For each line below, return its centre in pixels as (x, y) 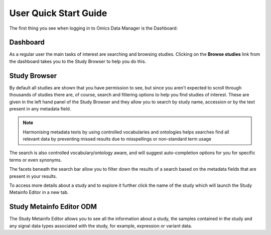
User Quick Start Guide (58, 13)
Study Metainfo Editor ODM (53, 207)
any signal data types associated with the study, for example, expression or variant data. (101, 225)
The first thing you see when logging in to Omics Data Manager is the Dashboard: (94, 28)
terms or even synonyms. (36, 160)
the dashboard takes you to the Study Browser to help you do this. (78, 61)
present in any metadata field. (40, 108)
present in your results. (33, 176)
